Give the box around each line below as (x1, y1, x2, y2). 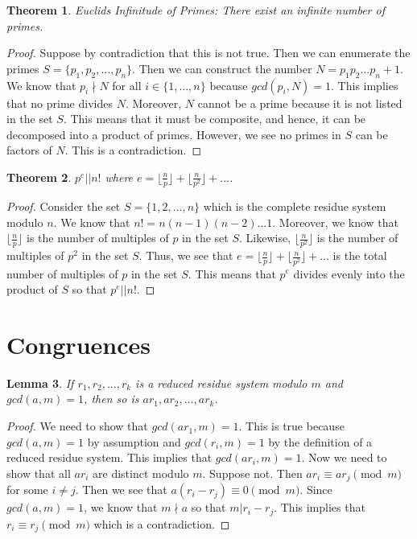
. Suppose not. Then (202, 464, 303, 481)
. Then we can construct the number (132, 60, 312, 76)
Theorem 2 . (6, 168, 72, 185)
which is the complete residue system (203, 198, 386, 215)
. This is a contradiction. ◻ (64, 142, 202, 158)
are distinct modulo (93, 464, 189, 481)
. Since (299, 481, 332, 498)
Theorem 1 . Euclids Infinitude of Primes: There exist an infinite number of (6, 2, 385, 18)
